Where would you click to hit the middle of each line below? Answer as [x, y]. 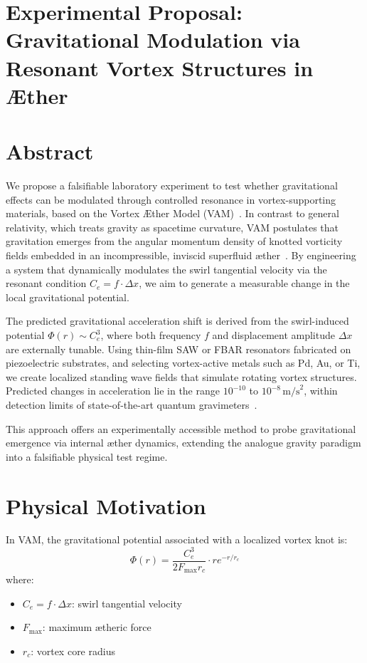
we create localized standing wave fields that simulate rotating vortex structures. [181, 376]
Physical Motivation [106, 505]
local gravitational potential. [68, 297]
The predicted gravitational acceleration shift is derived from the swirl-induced [177, 321]
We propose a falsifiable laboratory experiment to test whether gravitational [172, 186]
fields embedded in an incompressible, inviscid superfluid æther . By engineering [181, 255]
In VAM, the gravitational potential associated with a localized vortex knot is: [177, 539]
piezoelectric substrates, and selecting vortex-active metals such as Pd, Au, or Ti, [183, 363]
